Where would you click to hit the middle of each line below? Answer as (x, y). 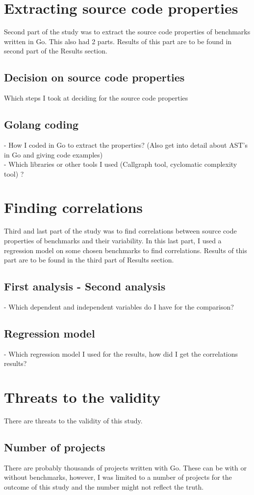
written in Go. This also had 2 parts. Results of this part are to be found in (118, 41)
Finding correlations (74, 207)
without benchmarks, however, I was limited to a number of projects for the (118, 477)
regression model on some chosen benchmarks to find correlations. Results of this (126, 250)
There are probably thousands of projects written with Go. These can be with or (125, 467)
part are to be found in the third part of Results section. (89, 260)
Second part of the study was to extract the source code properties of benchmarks (127, 32)
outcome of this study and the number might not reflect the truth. (104, 487)
